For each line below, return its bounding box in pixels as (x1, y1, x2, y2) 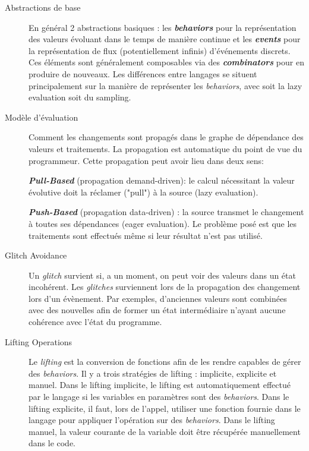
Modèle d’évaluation (5, 111, 78, 123)
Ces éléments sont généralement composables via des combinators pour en (29, 56, 304, 68)
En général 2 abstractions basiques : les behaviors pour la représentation (29, 21, 297, 33)
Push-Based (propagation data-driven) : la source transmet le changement (29, 206, 304, 218)
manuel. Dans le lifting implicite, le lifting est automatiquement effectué (29, 379, 291, 391)
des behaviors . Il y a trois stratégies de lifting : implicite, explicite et (29, 367, 277, 379)
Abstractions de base (5, 1, 81, 13)
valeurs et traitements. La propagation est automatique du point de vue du (29, 142, 302, 154)
